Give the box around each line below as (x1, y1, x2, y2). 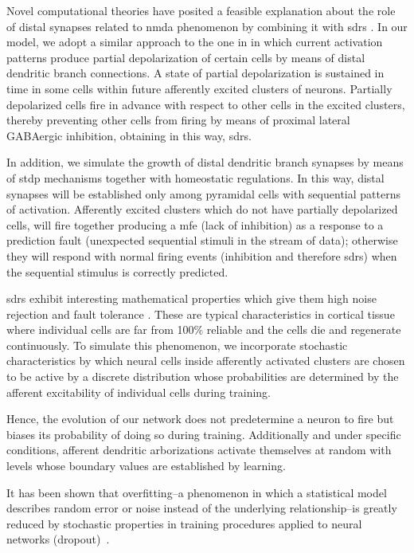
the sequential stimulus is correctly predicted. (6, 263, 228, 280)
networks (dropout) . (6, 531, 110, 547)
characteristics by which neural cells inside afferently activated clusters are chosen (6, 352, 405, 369)
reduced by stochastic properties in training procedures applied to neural (6, 515, 362, 531)
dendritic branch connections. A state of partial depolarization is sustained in (6, 65, 385, 81)
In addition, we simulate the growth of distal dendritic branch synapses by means (6, 154, 404, 171)
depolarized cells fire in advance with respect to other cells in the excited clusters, (6, 96, 405, 112)
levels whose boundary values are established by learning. (6, 457, 286, 474)
